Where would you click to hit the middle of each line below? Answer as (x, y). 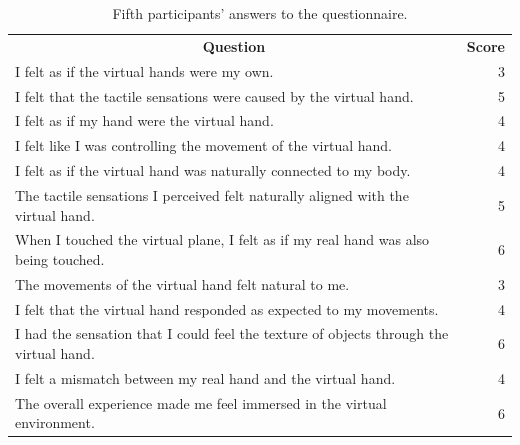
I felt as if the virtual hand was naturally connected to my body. (213, 170)
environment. (55, 422)
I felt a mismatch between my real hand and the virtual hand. (205, 377)
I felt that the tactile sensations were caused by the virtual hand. (214, 95)
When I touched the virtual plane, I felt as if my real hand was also (222, 239)
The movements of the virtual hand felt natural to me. (182, 283)
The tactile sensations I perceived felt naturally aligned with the (212, 194)
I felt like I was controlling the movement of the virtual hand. (203, 145)
